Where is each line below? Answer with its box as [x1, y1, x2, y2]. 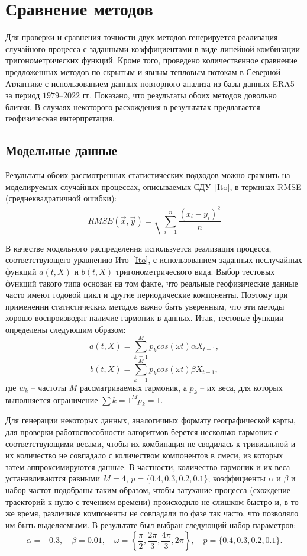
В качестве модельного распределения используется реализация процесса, [5, 242, 272, 254]
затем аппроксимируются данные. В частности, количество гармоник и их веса [5, 460, 290, 473]
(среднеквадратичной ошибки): [5, 192, 117, 204]
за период [5, 89, 40, 101]
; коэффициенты [208, 472, 266, 484]
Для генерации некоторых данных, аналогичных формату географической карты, [5, 414, 296, 426]
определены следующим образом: [5, 323, 126, 335]
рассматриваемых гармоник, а [79, 381, 187, 393]
